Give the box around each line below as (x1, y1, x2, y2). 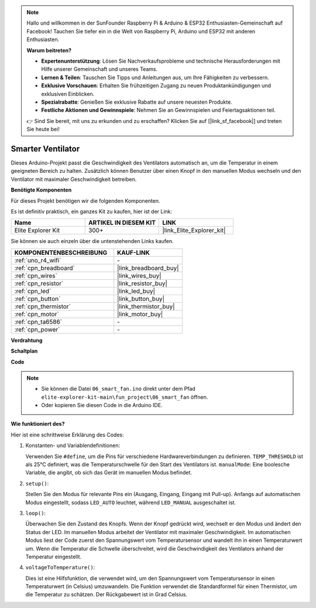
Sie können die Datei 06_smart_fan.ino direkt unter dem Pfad (41, 385, 195, 392)
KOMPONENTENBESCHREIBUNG (14, 248, 108, 257)
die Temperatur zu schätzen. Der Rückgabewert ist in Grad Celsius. (25, 591, 188, 598)
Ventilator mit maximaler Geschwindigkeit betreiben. (11, 176, 137, 183)
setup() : (25, 480, 49, 487)
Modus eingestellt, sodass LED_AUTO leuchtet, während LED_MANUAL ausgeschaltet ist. (25, 498, 236, 506)
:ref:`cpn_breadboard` (14, 264, 75, 272)
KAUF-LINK (117, 248, 150, 257)
